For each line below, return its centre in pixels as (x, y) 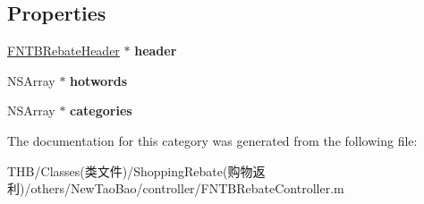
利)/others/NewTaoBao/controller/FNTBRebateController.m (176, 188)
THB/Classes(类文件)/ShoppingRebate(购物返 (136, 170)
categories (101, 110)
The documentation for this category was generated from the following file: (212, 140)
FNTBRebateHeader (64, 51)
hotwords (99, 80)
